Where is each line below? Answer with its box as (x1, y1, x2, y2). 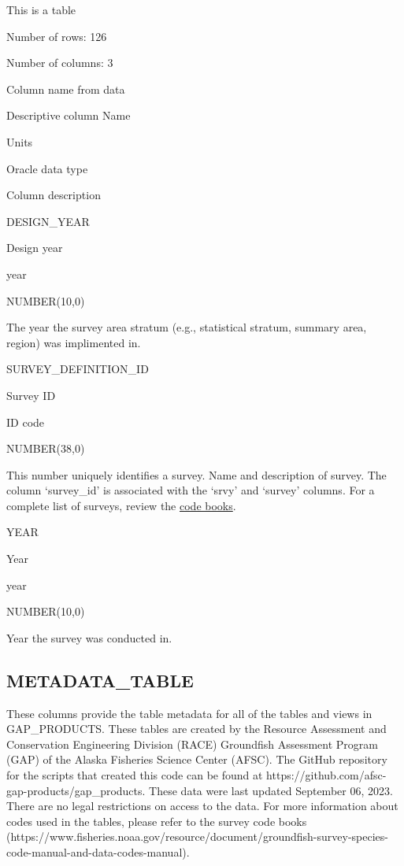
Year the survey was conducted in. (6, 629, 172, 646)
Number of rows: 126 (6, 28, 107, 44)
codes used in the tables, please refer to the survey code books (6, 812, 307, 829)
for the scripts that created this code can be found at (6, 767, 263, 783)
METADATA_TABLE (6, 668, 194, 692)
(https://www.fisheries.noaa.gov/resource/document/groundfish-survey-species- (6, 828, 388, 845)
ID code (6, 413, 45, 430)
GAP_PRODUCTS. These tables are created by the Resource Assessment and (6, 720, 387, 737)
